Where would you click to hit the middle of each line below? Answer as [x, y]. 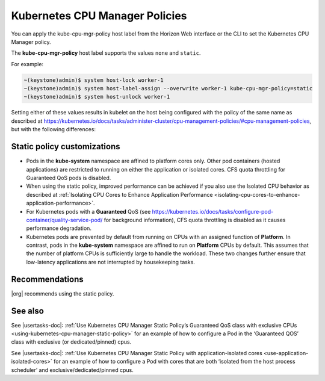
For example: [27, 64]
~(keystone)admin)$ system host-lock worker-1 [94, 80]
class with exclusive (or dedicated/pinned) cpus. [71, 342]
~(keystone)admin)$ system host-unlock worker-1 [97, 97]
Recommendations [47, 279]
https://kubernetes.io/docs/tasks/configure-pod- [213, 211]
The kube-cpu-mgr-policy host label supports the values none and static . [106, 53]
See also [28, 311]
